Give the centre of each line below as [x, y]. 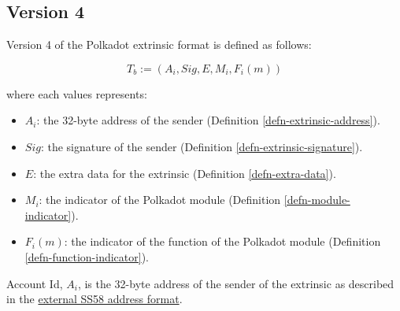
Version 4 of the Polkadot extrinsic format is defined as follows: [159, 44]
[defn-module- [317, 200]
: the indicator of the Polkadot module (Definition [160, 200]
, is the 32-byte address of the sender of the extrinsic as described [236, 283]
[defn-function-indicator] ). [87, 256]
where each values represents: [77, 93]
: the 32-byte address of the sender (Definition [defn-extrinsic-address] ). [208, 120]
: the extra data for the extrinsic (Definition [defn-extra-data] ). [185, 173]
